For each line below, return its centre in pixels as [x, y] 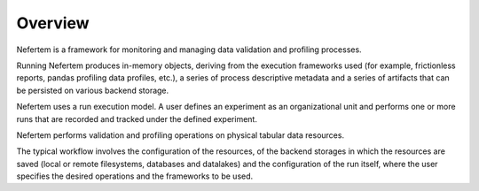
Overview [53, 23]
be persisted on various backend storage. [93, 90]
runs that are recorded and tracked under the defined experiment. [137, 118]
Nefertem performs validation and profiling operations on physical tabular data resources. [181, 135]
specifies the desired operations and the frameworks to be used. [135, 176]
